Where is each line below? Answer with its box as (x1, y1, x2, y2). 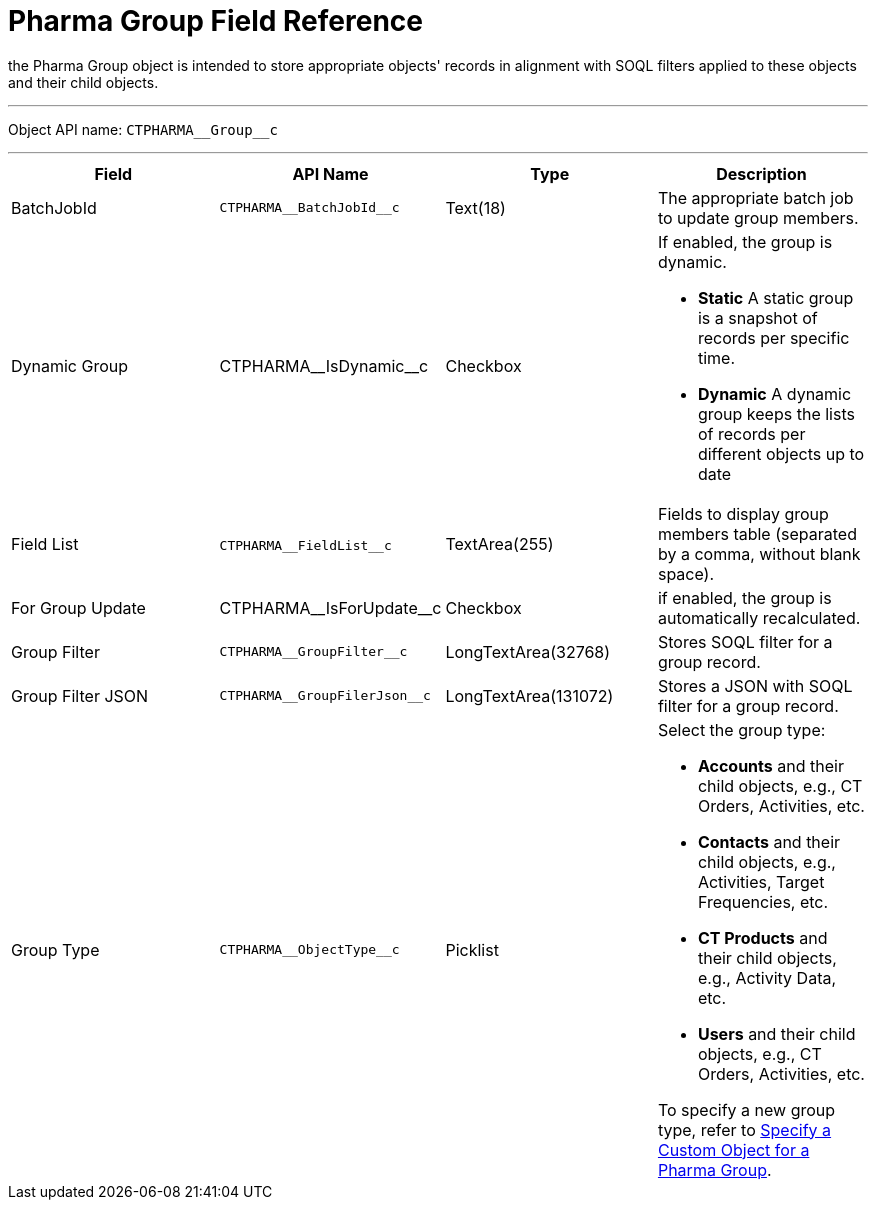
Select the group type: (657, 719, 826, 740)
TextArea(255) (445, 533, 554, 554)
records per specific (697, 327, 850, 348)
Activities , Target (697, 871, 825, 892)
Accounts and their (697, 755, 844, 776)
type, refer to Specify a (657, 1119, 832, 1140)
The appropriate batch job (657, 187, 854, 208)
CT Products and (697, 927, 828, 948)
